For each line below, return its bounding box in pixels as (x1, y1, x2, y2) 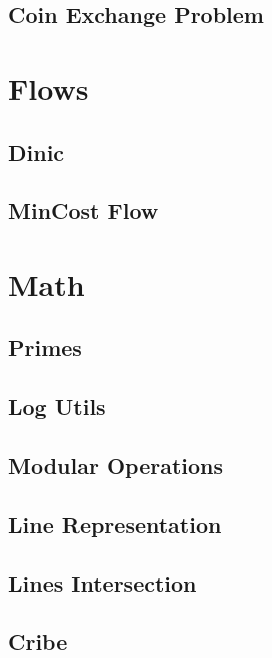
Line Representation (8, 508, 222, 539)
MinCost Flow (8, 195, 159, 226)
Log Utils (8, 391, 106, 422)
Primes (8, 332, 82, 363)
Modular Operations (8, 450, 224, 481)
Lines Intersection (8, 567, 197, 598)
